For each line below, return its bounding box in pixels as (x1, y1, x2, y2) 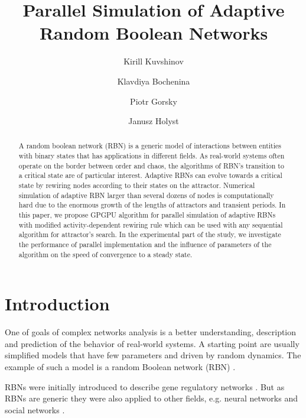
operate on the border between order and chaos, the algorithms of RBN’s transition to (18, 160, 284, 170)
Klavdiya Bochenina (117, 74, 190, 87)
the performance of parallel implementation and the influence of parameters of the (18, 239, 272, 249)
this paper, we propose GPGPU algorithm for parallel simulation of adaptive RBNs (18, 210, 276, 220)
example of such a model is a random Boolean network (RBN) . (5, 361, 236, 373)
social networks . (5, 403, 65, 416)
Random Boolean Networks (39, 21, 268, 45)
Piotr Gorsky (130, 95, 177, 107)
